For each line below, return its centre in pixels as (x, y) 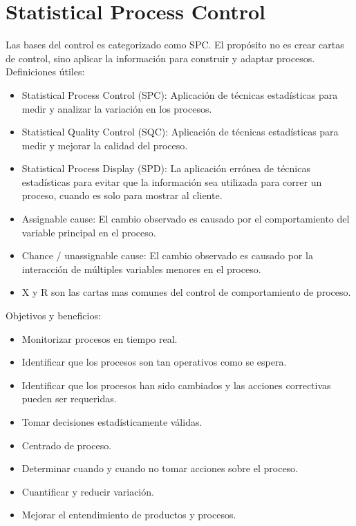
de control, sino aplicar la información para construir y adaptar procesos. (160, 58)
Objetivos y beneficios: (53, 316)
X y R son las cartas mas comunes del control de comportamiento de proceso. (186, 292)
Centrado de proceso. (67, 445)
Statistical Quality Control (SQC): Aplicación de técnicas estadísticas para (180, 132)
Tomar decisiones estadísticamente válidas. (112, 422)
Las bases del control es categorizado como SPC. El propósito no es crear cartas (175, 45)
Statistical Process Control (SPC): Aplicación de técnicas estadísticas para (180, 94)
